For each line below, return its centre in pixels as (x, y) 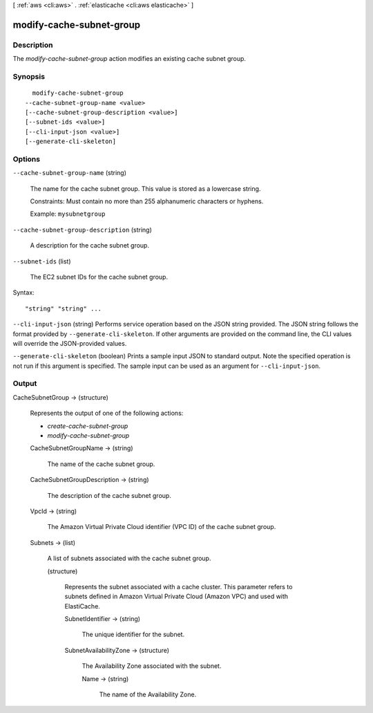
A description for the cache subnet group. (90, 246)
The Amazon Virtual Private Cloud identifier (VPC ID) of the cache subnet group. (162, 527)
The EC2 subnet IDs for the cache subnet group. (99, 277)
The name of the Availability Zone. (148, 694)
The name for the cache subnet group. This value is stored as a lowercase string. (145, 188)
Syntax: (23, 293)
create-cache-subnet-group (88, 426)
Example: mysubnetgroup (68, 214)
